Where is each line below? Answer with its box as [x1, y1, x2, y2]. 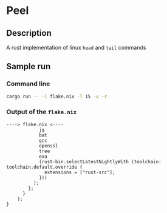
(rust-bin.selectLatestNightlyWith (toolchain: [38, 158, 162, 164]
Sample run [6, 61, 51, 72]
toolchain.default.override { [6, 164, 83, 170]
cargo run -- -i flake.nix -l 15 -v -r [6, 93, 107, 100]
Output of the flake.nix [6, 107, 77, 116]
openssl [38, 143, 59, 149]
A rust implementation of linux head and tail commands [6, 44, 146, 51]
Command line [6, 79, 50, 88]
